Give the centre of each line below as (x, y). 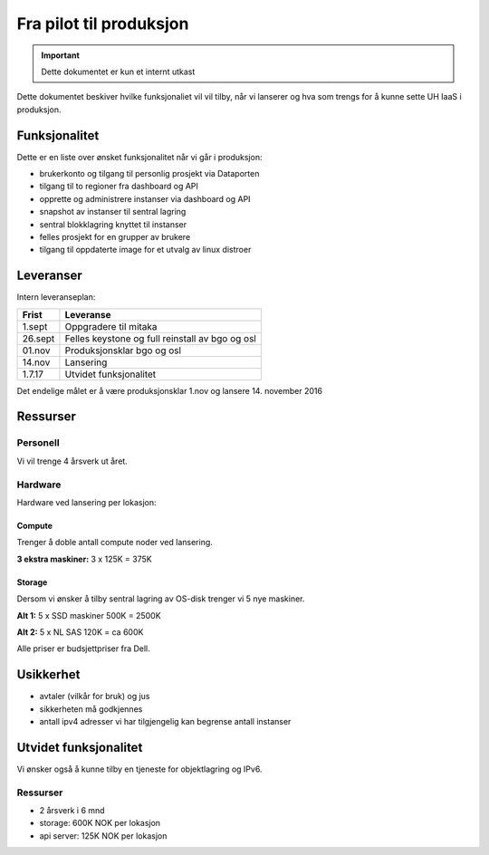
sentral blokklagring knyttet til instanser (113, 224)
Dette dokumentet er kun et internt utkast (118, 72)
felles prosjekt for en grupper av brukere (115, 236)
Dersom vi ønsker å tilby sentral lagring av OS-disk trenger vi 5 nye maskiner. (161, 599)
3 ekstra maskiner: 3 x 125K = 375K (85, 559)
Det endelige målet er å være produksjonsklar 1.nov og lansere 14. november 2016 (170, 390)
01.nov (36, 351)
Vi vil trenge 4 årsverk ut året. (72, 461)
